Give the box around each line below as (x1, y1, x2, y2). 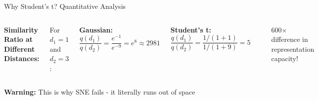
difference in (271, 34, 308, 44)
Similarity (4, 24, 38, 34)
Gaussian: (79, 24, 113, 34)
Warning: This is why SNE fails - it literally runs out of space (4, 86, 195, 97)
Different (4, 43, 35, 54)
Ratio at (4, 34, 33, 44)
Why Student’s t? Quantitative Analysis (4, 1, 126, 11)
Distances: (4, 53, 40, 64)
